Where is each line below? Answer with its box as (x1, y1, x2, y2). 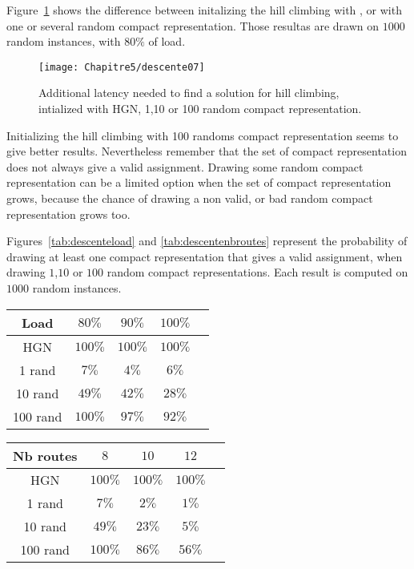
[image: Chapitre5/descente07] (38, 61, 205, 73)
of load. (148, 33, 186, 50)
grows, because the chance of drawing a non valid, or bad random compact (6, 190, 373, 206)
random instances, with (6, 33, 121, 50)
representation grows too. (6, 205, 131, 222)
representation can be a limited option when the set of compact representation (6, 174, 392, 191)
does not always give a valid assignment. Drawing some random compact (6, 158, 364, 175)
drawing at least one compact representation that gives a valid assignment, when (6, 248, 403, 264)
